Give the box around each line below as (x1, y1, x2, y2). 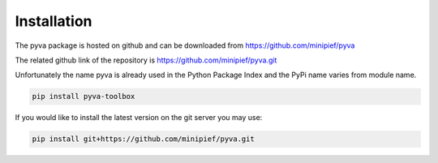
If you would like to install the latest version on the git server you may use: (15, 113, 263, 122)
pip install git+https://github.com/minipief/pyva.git (32, 135, 255, 144)
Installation (15, 12, 92, 30)
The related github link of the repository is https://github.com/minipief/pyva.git (15, 55, 277, 65)
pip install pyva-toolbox (32, 92, 135, 101)
